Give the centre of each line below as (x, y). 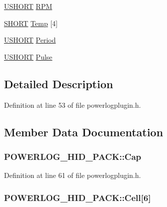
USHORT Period (30, 40)
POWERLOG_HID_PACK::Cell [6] (77, 197)
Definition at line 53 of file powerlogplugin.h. (72, 105)
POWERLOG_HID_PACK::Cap (73, 156)
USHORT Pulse (28, 56)
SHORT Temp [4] (31, 23)
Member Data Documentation (84, 132)
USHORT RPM (28, 6)
